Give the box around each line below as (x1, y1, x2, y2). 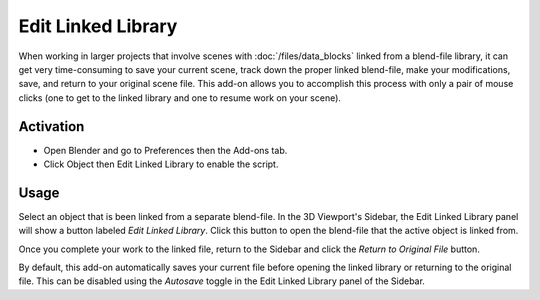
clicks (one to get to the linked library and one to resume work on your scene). (18, 91, 342, 104)
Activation (18, 118, 85, 135)
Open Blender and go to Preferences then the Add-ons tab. (43, 144, 288, 156)
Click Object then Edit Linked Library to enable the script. (43, 158, 279, 170)
